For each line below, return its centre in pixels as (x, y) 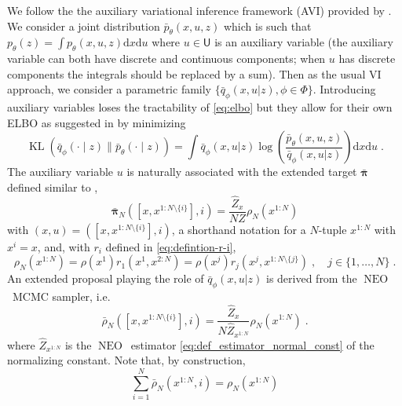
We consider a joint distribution (84, 26)
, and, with (64, 246)
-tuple (333, 229)
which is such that (267, 26)
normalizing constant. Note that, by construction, (126, 360)
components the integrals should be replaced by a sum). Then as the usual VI (194, 73)
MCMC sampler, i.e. (61, 296)
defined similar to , (53, 187)
